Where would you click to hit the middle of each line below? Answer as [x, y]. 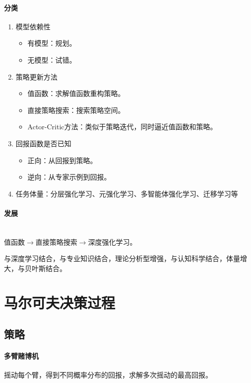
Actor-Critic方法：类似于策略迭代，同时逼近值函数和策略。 [122, 127]
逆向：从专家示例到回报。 [69, 177]
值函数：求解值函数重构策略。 [76, 93]
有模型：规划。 [52, 43]
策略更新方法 [36, 76]
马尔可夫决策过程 [60, 302]
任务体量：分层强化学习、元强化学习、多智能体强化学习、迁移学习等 [127, 193]
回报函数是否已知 [43, 143]
